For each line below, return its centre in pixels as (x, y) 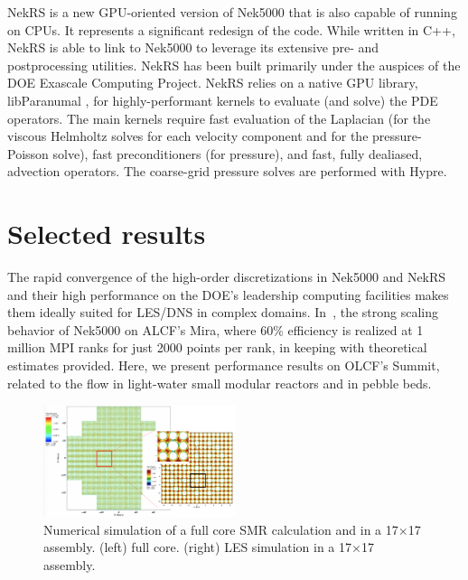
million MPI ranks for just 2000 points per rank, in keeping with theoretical (217, 347)
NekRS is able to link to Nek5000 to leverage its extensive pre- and (193, 47)
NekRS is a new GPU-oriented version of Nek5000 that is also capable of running (232, 12)
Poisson (28, 153)
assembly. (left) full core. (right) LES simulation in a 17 (197, 547)
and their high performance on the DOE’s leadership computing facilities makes (228, 294)
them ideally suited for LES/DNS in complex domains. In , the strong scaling (223, 312)
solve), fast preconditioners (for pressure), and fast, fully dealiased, (238, 153)
